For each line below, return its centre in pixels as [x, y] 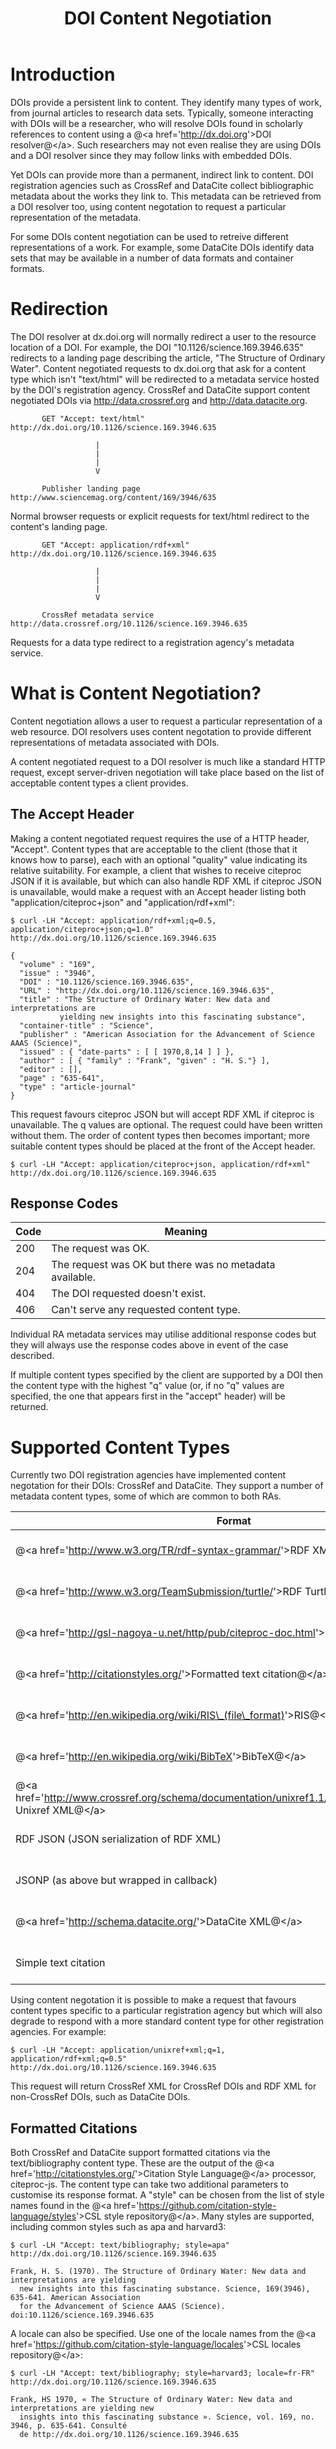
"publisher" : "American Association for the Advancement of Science [167, 1034]
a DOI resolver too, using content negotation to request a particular [148, 206]
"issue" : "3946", [58, 973]
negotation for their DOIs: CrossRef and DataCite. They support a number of [167, 1486]
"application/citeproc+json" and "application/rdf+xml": [122, 902]
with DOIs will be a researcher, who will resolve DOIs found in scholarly [156, 123]
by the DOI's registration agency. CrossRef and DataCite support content [160, 389]
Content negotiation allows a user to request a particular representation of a [166, 721]
